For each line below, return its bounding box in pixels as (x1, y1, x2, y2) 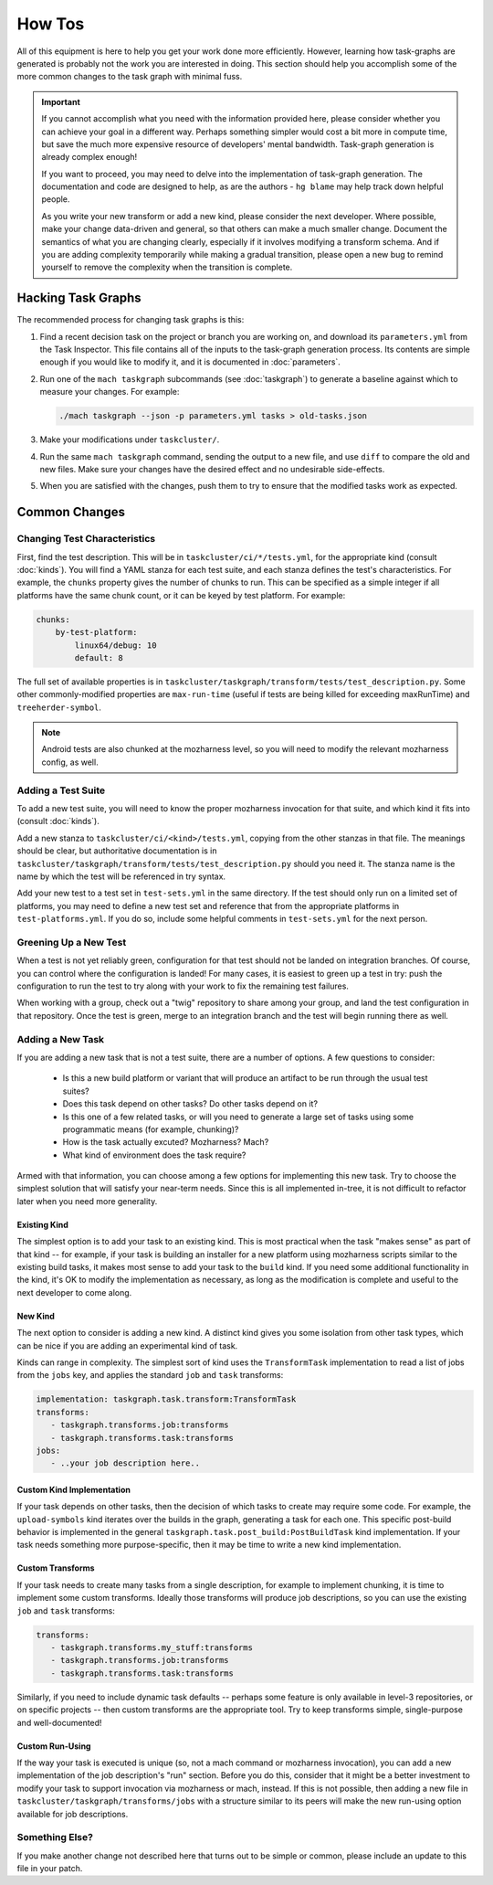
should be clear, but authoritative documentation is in (16, 845, 217, 856)
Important (41, 96, 81, 107)
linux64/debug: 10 (74, 640, 157, 651)
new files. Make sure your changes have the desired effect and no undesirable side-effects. (39, 464, 385, 475)
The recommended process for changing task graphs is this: (16, 314, 245, 325)
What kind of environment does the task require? (62, 1149, 246, 1160)
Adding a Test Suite (16, 784, 105, 797)
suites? (62, 1085, 90, 1096)
